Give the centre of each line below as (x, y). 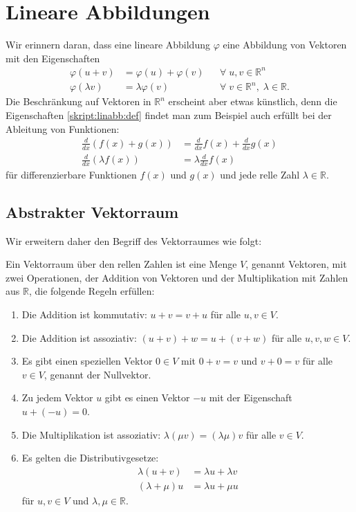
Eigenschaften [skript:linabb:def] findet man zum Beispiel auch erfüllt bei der (169, 115)
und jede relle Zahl (260, 174)
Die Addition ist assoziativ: (79, 337)
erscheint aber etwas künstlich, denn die (253, 101)
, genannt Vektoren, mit (296, 264)
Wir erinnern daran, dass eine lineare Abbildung (108, 45)
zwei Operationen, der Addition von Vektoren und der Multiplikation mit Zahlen (177, 277)
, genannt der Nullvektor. (97, 374)
